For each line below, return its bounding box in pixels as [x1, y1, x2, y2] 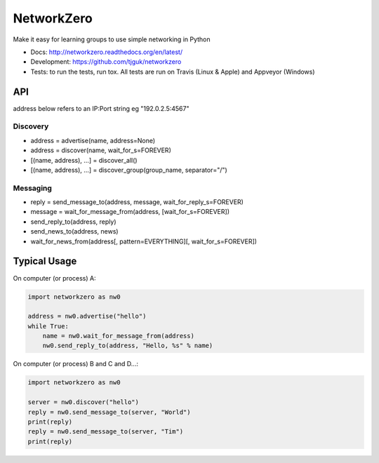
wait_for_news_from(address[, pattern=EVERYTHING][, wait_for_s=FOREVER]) [30, 237, 258, 246]
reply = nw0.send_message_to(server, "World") [27, 408, 191, 416]
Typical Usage [13, 255, 77, 267]
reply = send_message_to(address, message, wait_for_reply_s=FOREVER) [30, 198, 244, 206]
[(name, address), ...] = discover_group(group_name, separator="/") [30, 166, 227, 174]
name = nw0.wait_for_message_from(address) [42, 332, 194, 340]
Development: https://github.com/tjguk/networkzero [30, 58, 182, 66]
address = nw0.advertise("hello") [27, 312, 147, 321]
